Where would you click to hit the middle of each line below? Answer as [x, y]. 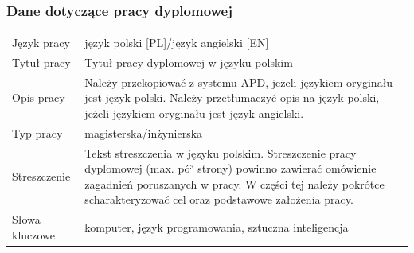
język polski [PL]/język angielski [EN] [177, 42]
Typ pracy [37, 132]
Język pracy [41, 42]
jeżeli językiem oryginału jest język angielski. [194, 113]
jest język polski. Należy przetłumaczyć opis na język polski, [232, 97]
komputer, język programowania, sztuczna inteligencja [217, 226]
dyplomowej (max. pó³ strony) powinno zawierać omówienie [230, 168]
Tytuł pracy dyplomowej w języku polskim [189, 62]
